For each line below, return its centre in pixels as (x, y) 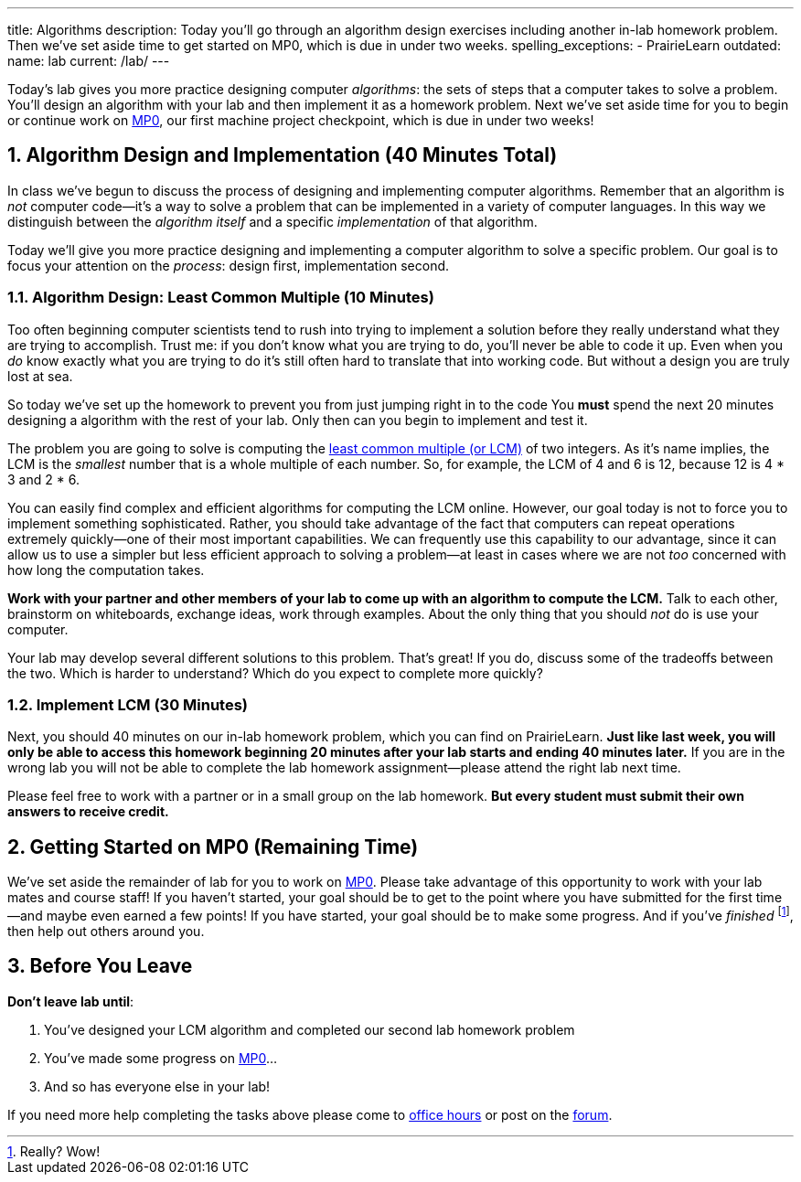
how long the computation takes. (106, 570)
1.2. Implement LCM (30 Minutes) (128, 704)
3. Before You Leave (100, 966)
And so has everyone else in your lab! (157, 1086)
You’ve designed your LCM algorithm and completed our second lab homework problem (310, 1029)
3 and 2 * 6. (43, 479)
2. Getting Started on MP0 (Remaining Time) (213, 847)
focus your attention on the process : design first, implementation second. (229, 265)
